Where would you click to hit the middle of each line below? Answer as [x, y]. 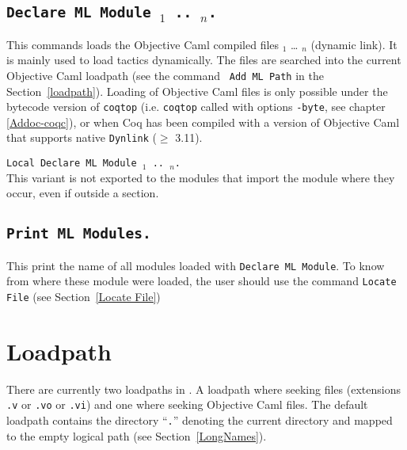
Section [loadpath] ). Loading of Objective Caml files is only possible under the [197, 91]
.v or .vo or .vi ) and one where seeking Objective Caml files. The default [187, 404]
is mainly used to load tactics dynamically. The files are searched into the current [204, 60]
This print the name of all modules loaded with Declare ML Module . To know [196, 265]
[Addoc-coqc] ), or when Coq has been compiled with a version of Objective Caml [203, 122]
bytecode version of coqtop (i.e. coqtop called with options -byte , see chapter [196, 107]
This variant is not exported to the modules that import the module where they [201, 177]
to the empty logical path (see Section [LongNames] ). [137, 435]
